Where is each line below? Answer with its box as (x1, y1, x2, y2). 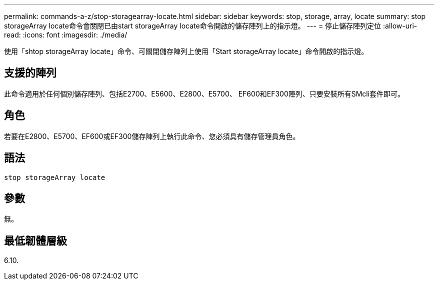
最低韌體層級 (4, 234, 67, 247)
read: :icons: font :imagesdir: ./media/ (4, 30, 127, 39)
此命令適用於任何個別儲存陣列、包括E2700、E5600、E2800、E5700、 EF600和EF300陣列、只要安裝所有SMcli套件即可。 (4, 89, 405, 98)
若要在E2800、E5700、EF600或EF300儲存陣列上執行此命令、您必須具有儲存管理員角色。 (4, 131, 300, 140)
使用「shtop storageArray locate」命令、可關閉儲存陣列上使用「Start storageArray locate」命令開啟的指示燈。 (4, 47, 368, 55)
